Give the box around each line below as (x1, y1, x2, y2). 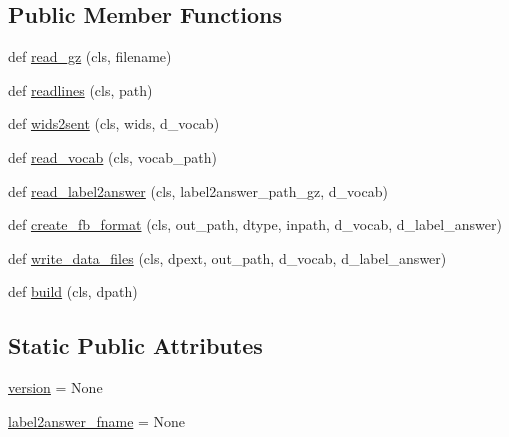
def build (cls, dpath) (8, 281, 138, 302)
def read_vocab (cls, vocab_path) (8, 146, 217, 167)
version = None (8, 377, 103, 398)
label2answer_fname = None (8, 410, 186, 431)
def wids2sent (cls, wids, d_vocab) (8, 113, 220, 134)
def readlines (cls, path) (8, 79, 153, 100)
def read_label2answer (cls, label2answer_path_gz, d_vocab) (8, 180, 388, 201)
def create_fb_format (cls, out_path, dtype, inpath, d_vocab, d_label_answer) (8, 214, 502, 235)
